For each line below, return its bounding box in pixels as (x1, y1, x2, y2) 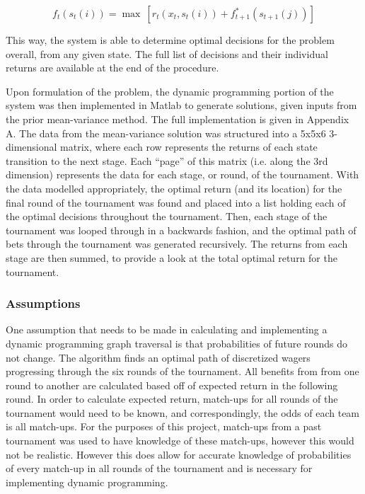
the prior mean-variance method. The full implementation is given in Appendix (6, 111, 349, 126)
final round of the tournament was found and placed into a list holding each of (6, 195, 346, 209)
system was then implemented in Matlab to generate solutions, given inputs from (6, 98, 357, 113)
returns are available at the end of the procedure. (6, 60, 219, 75)
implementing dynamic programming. (6, 474, 168, 489)
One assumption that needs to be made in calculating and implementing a (6, 322, 328, 337)
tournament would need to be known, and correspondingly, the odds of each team (6, 405, 360, 420)
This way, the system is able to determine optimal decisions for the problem (6, 33, 335, 47)
